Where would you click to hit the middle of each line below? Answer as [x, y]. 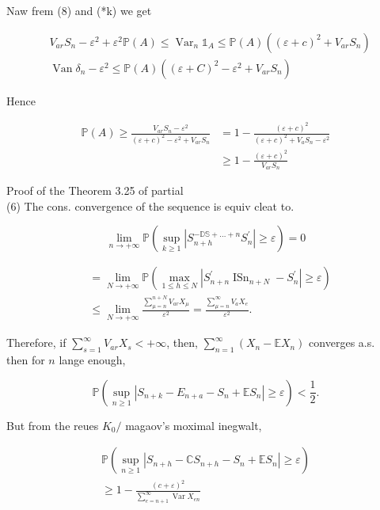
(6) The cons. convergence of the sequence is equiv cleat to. [150, 206]
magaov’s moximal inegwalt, [194, 425]
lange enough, [92, 360]
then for [26, 360]
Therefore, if [36, 343]
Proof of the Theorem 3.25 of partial [95, 190]
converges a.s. [342, 343]
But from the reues [53, 425]
